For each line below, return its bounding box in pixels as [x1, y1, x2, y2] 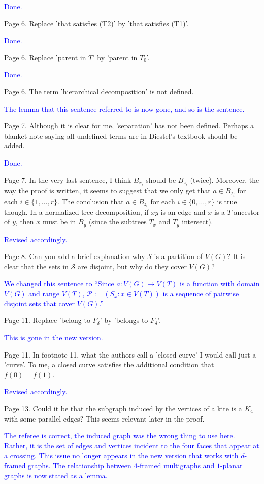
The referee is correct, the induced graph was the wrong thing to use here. [4, 430, 235, 441]
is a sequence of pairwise [162, 288, 239, 299]
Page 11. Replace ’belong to [4, 315, 90, 326]
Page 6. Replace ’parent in [4, 52, 86, 62]
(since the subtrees [88, 216, 147, 227]
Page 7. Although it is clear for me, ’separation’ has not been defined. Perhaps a [4, 120, 254, 131]
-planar [220, 460, 243, 470]
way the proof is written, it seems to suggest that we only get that [4, 185, 211, 196]
